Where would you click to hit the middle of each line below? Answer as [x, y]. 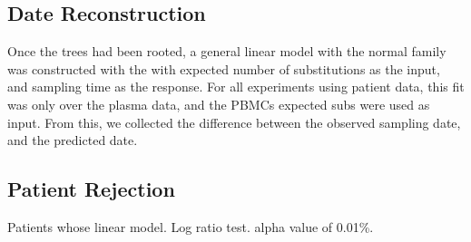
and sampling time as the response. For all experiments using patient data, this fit [236, 87]
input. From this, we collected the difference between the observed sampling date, [234, 122]
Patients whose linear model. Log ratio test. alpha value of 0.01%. [191, 226]
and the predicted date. [73, 140]
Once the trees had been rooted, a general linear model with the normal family [227, 51]
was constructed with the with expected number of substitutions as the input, [224, 68]
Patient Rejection [91, 189]
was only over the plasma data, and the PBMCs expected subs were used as [219, 104]
